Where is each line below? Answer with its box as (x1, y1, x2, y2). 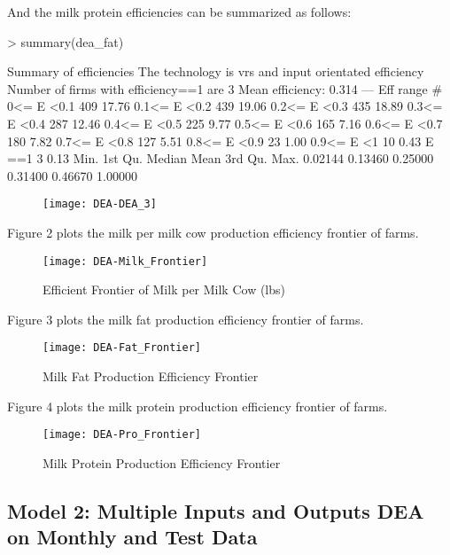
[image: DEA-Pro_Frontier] (43, 428, 201, 442)
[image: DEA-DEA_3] (43, 198, 157, 211)
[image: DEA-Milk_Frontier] (43, 254, 208, 268)
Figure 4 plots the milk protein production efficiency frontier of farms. (7, 396, 388, 415)
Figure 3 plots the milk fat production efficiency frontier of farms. (7, 309, 364, 328)
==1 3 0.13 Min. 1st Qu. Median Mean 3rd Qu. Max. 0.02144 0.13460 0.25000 (7, 149, 434, 168)
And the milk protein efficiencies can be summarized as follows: (7, 3, 352, 20)
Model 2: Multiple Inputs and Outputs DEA (7, 496, 424, 524)
